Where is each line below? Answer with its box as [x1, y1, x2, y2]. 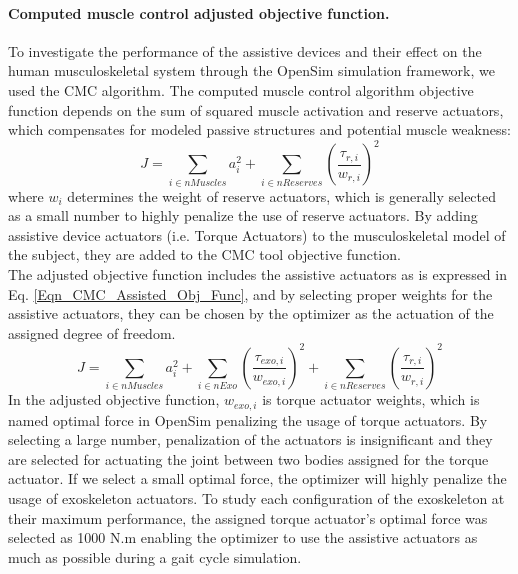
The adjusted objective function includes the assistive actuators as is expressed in [8, 263, 507, 284]
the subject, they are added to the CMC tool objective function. [8, 244, 401, 265]
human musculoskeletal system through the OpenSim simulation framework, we [8, 60, 495, 81]
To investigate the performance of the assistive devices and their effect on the [8, 40, 482, 61]
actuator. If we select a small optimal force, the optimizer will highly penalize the [8, 468, 507, 489]
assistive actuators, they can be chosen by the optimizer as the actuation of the [8, 303, 494, 324]
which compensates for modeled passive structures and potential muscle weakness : [8, 119, 511, 140]
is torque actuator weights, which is [262, 389, 480, 410]
